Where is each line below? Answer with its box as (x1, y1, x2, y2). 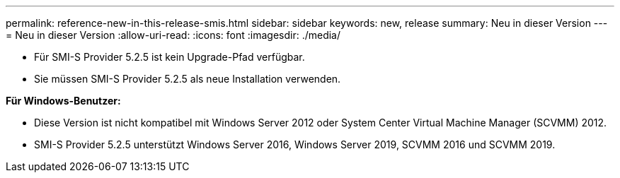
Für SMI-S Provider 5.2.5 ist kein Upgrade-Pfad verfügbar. (34, 51, 305, 63)
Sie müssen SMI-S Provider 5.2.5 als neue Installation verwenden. (34, 73, 341, 85)
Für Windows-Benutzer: (6, 95, 121, 107)
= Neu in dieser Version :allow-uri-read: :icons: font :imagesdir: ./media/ (6, 29, 341, 41)
